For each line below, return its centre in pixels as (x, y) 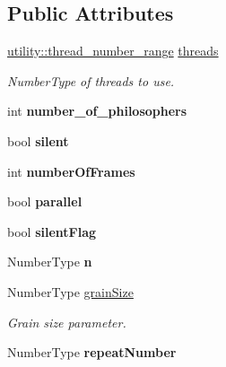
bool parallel (45, 201)
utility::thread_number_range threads (113, 51)
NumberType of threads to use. (91, 80)
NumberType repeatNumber (92, 352)
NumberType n (50, 262)
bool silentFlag (52, 231)
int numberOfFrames (71, 171)
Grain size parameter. (67, 322)
